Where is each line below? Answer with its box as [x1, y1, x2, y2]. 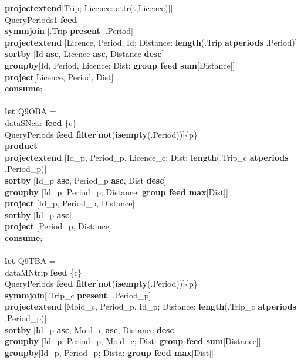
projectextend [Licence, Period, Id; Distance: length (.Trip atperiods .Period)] [5, 36, 297, 48]
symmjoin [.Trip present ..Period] [5, 25, 133, 37]
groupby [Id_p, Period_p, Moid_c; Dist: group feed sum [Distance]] [5, 335, 261, 347]
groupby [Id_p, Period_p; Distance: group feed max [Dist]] [5, 185, 228, 198]
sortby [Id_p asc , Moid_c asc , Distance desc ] [5, 323, 177, 335]
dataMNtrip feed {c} [5, 266, 82, 278]
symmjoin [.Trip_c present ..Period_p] [5, 289, 151, 301]
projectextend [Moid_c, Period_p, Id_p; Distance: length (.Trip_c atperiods [5, 300, 296, 313]
